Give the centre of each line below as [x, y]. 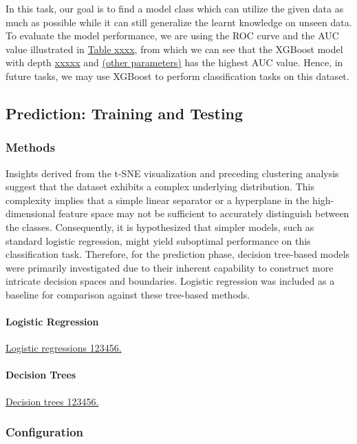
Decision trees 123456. [52, 401]
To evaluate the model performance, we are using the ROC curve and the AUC [172, 36]
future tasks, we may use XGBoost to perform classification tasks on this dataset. [177, 75]
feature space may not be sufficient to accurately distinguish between [204, 213]
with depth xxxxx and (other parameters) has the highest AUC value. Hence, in [174, 62]
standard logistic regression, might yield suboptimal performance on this [158, 240]
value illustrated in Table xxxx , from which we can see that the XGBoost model [174, 49]
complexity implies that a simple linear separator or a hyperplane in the [158, 200]
